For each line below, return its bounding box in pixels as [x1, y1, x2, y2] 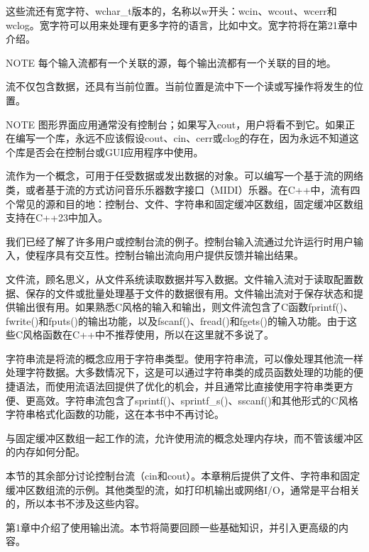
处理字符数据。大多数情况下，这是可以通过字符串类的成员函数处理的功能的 [6, 365, 353, 380]
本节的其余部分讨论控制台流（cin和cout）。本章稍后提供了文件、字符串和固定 [6, 468, 360, 483]
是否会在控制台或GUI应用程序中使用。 [25, 144, 204, 159]
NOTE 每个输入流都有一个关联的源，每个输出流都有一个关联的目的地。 [6, 55, 336, 70]
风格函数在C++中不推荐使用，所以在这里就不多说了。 [23, 327, 274, 342]
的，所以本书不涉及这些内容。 [6, 496, 145, 511]
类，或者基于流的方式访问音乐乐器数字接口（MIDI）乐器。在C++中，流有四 [6, 182, 360, 197]
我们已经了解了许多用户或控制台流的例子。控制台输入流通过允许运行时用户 [6, 233, 353, 248]
